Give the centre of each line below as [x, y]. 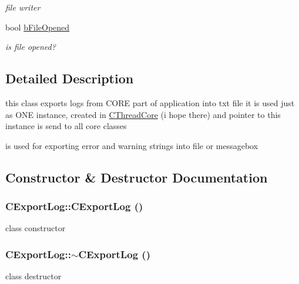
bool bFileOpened [38, 27]
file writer [23, 7]
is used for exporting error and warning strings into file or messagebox [132, 145]
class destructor [33, 276]
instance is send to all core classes [66, 126]
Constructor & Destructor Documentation [137, 177]
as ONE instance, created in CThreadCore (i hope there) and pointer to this [143, 114]
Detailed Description [70, 78]
